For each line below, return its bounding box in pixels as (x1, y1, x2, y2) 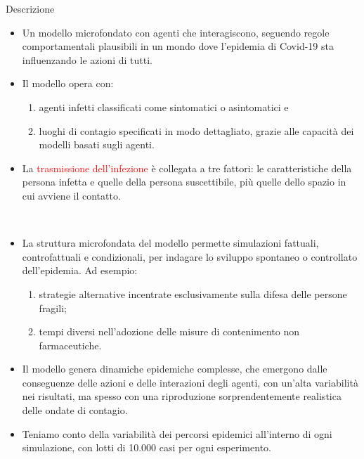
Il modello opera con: (22, 76, 114, 91)
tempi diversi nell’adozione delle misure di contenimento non (39, 324, 300, 339)
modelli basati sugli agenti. (39, 137, 155, 152)
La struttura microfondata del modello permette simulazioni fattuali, (22, 235, 319, 250)
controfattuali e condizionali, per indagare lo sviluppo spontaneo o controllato (22, 249, 358, 264)
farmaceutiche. (39, 337, 102, 352)
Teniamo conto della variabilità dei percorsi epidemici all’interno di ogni (22, 426, 332, 441)
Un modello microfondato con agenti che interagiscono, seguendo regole (22, 25, 330, 39)
